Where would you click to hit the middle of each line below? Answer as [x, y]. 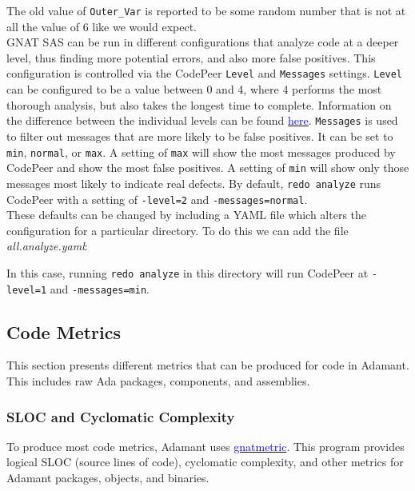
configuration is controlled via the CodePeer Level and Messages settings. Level [205, 73]
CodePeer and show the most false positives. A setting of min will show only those [208, 168]
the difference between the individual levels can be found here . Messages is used [202, 120]
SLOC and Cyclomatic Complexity [121, 416]
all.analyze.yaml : [47, 246]
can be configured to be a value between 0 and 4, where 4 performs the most [194, 89]
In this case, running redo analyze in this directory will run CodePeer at [188, 272]
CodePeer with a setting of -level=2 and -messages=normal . [157, 199]
